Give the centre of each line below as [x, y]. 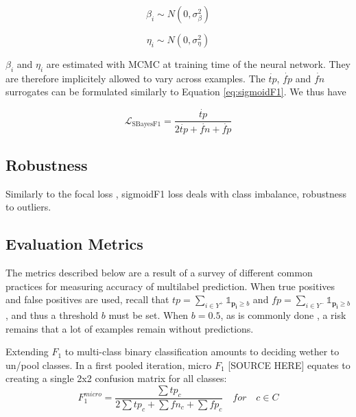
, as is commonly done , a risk [283, 314]
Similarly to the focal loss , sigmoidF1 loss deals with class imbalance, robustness [176, 193]
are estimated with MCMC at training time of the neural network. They [198, 64]
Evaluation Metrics [74, 244]
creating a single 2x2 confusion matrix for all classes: [116, 378]
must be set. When [149, 314]
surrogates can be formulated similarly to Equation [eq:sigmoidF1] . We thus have [176, 92]
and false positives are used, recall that [87, 299]
